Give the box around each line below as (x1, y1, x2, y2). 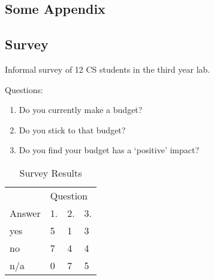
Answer (10, 205, 41, 220)
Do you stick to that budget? (19, 123, 126, 136)
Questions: (5, 83, 43, 96)
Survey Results (19, 165, 82, 180)
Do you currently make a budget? (19, 103, 143, 116)
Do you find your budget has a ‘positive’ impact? (19, 144, 200, 156)
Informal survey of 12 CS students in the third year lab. (5, 62, 210, 75)
